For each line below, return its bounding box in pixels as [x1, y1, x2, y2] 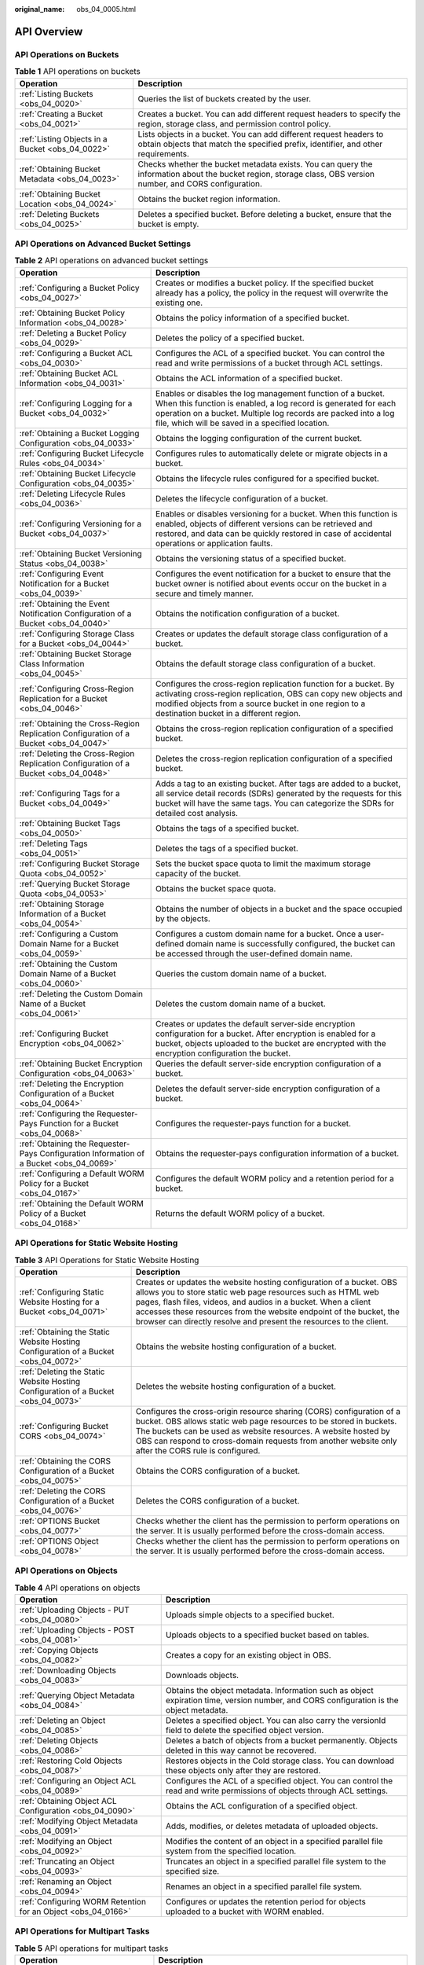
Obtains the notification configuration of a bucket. [155, 608, 340, 619]
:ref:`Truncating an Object [19, 1856, 115, 1867]
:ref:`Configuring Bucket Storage [19, 858, 141, 869]
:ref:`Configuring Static [19, 1286, 104, 1297]
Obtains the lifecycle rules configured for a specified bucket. [155, 472, 380, 483]
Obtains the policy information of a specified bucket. [155, 312, 349, 323]
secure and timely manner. [155, 588, 254, 599]
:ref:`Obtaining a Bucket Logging [19, 428, 140, 439]
